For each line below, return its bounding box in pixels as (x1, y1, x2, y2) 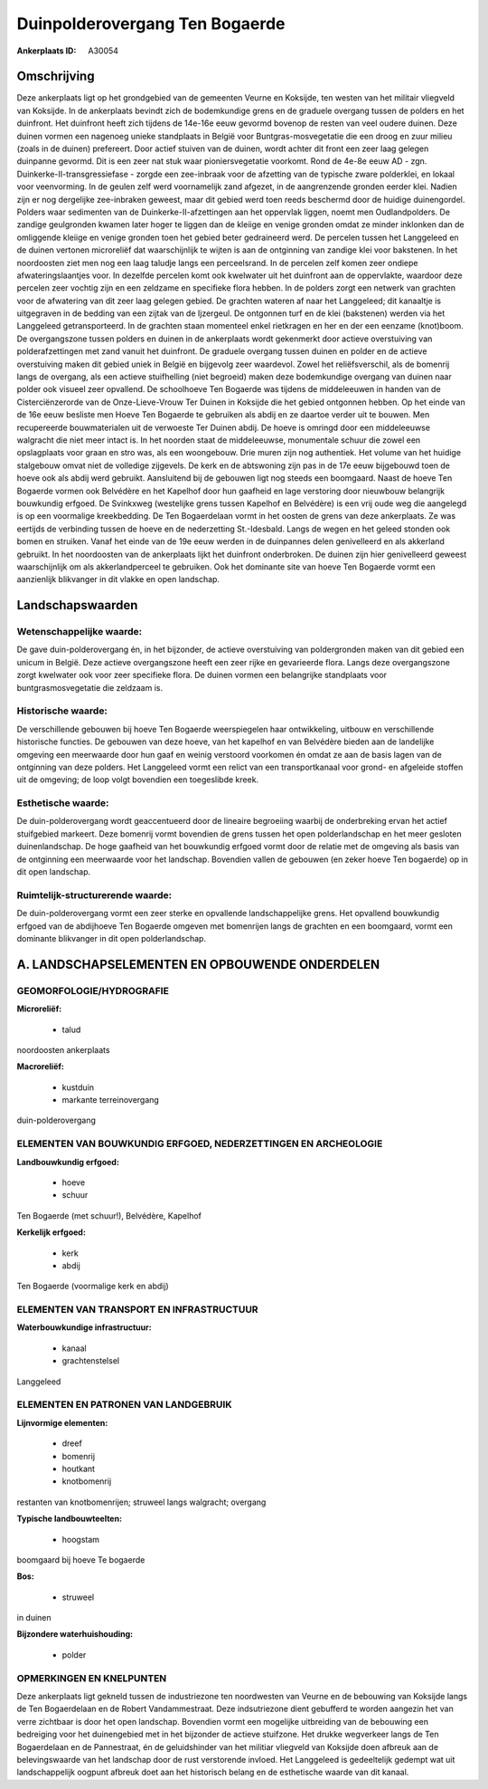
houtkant (61, 1463, 95, 1474)
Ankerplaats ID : (16, 45, 77, 56)
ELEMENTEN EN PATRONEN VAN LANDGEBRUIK (16, 1399, 232, 1411)
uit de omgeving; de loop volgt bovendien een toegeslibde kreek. (16, 774, 259, 785)
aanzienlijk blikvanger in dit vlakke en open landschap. (16, 574, 221, 585)
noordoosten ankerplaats (16, 1044, 110, 1055)
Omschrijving (16, 69, 95, 84)
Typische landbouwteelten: (16, 1513, 122, 1525)
